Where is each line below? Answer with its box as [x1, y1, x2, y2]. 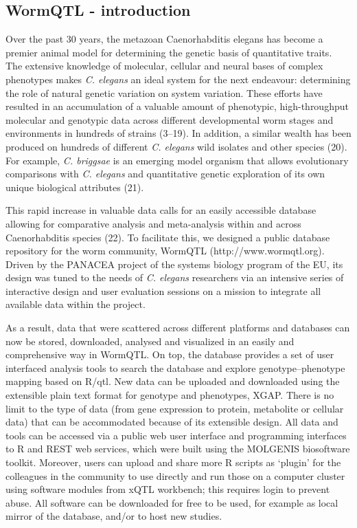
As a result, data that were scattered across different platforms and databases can [5, 320, 350, 335]
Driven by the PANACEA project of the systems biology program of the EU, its [5, 256, 343, 271]
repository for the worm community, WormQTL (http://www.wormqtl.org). [5, 243, 325, 258]
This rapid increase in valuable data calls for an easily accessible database [5, 203, 316, 217]
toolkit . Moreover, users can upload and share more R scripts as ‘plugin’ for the [5, 455, 341, 470]
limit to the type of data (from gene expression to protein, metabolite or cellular [5, 401, 344, 415]
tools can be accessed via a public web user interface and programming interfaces [5, 428, 347, 442]
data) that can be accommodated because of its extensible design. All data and [5, 415, 338, 429]
